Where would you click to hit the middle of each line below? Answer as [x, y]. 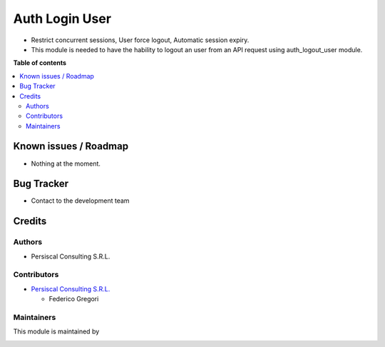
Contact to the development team [80, 201]
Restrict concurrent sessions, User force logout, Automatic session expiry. [140, 40]
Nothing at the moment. [66, 164]
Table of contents [40, 63]
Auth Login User [62, 19]
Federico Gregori [74, 299]
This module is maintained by [56, 331]
